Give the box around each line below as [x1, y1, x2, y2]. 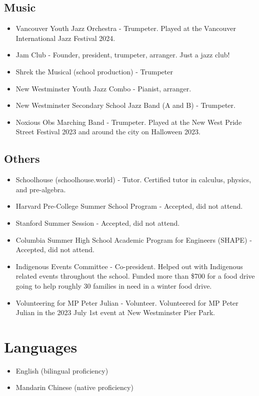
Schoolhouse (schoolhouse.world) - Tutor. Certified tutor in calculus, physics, [15, 174, 251, 185]
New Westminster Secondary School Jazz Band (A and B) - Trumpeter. [15, 100, 235, 110]
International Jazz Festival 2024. [15, 32, 115, 43]
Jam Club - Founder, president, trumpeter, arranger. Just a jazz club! [15, 49, 230, 60]
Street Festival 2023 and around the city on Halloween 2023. [15, 126, 200, 137]
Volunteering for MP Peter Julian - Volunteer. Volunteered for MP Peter [15, 297, 238, 308]
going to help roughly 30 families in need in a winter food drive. [15, 280, 212, 291]
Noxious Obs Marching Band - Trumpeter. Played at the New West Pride [15, 116, 242, 127]
